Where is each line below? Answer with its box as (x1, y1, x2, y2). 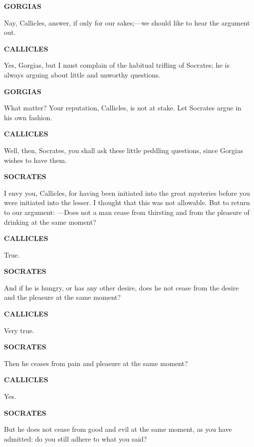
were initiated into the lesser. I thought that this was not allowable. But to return (4, 197, 250, 208)
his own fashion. (4, 112, 52, 122)
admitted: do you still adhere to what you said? (4, 433, 147, 444)
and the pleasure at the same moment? (4, 292, 121, 302)
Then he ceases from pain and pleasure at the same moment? (4, 358, 188, 368)
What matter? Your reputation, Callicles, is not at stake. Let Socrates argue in (4, 103, 242, 113)
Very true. (4, 325, 34, 335)
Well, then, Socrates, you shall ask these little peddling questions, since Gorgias (4, 145, 243, 155)
